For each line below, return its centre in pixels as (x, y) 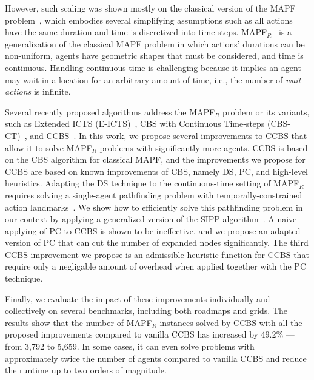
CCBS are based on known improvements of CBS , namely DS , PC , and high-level (156, 171)
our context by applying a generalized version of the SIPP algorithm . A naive (151, 219)
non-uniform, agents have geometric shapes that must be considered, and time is (154, 56)
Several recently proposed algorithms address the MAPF (110, 111)
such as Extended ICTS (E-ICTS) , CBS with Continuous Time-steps (135, 124)
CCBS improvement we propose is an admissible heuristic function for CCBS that (157, 254)
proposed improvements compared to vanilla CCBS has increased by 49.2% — (150, 334)
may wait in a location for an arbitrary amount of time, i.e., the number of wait (153, 79)
